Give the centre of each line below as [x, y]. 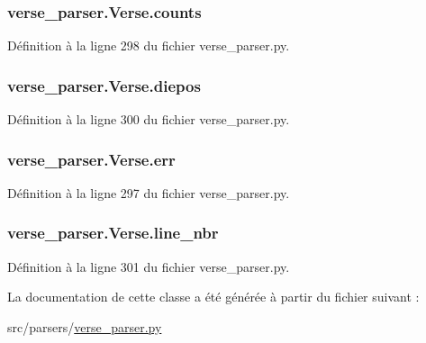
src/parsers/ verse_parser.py [85, 326]
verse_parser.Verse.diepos [104, 85]
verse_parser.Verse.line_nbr [113, 233]
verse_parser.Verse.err [91, 159]
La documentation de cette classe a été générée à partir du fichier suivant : [213, 297]
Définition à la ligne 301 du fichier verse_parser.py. [149, 266]
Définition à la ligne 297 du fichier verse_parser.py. [149, 192]
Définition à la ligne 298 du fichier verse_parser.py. [149, 45]
